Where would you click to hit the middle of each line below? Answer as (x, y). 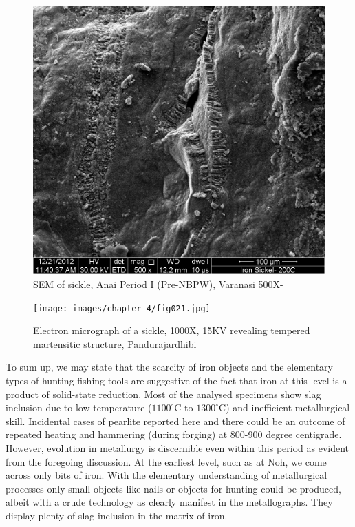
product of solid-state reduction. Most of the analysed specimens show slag (163, 394)
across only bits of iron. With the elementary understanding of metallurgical (166, 475)
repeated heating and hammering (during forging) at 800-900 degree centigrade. (174, 434)
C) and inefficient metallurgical (284, 407)
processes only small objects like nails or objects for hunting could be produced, (173, 488)
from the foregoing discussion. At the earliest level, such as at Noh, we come (166, 461)
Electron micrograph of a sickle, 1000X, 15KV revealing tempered (172, 330)
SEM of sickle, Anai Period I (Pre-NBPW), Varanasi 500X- (158, 284)
